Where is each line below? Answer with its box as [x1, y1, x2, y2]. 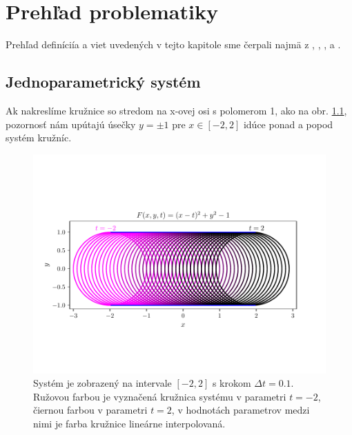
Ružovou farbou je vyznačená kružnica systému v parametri [33, 389, 286, 403]
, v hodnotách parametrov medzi [171, 403, 310, 417]
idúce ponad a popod [243, 117, 333, 131]
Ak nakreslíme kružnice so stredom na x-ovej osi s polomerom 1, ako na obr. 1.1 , [6, 103, 347, 117]
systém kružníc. [6, 130, 72, 145]
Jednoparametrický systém [6, 71, 201, 92]
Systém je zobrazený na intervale [33, 376, 172, 390]
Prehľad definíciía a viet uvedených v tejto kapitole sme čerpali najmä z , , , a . [6, 37, 341, 52]
